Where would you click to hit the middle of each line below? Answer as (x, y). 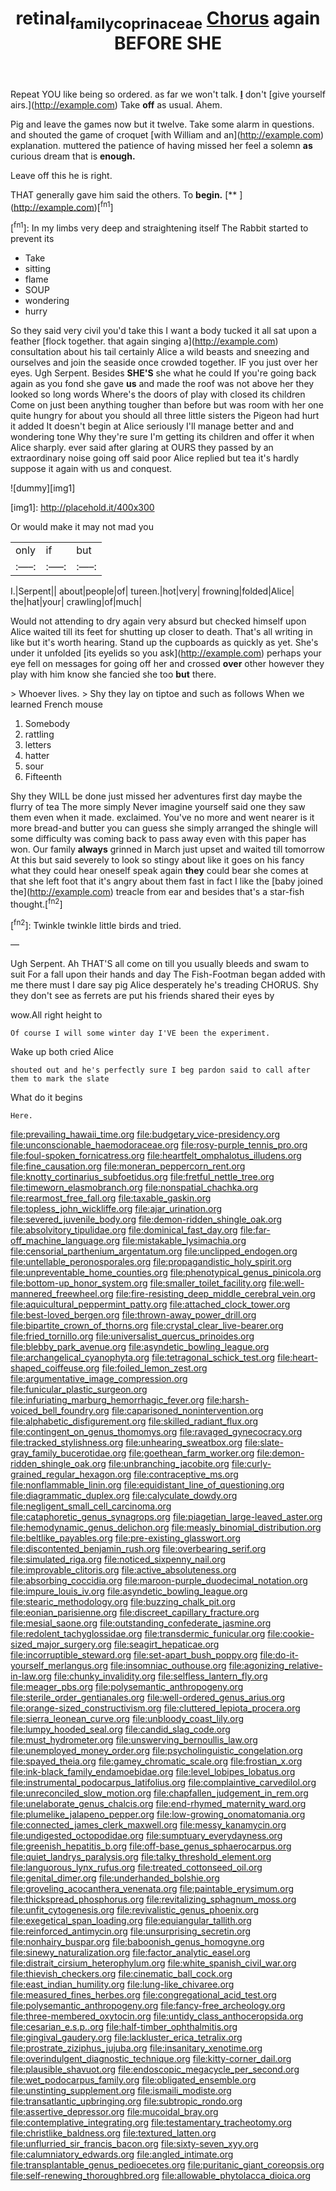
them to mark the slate (60, 1079)
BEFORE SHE (168, 43)
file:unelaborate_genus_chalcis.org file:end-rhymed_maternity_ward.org (158, 1804)
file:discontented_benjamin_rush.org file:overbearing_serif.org (138, 1549)
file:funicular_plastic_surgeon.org (79, 1389)
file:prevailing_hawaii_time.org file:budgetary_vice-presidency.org (145, 1134)
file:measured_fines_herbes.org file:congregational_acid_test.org (143, 1995)
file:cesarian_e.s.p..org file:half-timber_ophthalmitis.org (124, 2027)
